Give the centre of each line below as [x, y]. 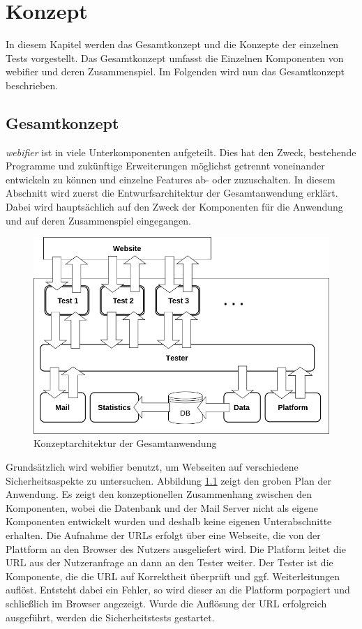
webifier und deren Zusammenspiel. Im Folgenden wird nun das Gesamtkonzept [175, 71]
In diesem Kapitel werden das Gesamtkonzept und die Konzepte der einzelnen [172, 44]
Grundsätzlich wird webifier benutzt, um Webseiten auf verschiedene [152, 467]
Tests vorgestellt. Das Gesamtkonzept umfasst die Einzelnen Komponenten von [175, 58]
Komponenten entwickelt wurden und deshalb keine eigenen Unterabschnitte [169, 521]
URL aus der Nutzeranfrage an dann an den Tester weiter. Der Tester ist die [169, 562]
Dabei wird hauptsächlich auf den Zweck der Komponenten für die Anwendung [174, 207]
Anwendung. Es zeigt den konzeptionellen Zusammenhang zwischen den [159, 494]
